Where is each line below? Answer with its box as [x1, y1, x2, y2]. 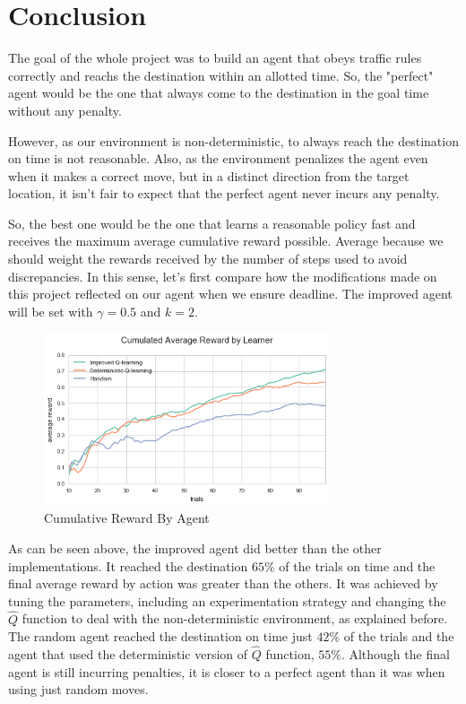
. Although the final [341, 644, 450, 663]
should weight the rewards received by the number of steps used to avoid [8, 249, 408, 268]
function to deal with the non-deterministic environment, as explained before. [22, 609, 448, 628]
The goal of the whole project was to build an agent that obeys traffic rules [8, 48, 422, 67]
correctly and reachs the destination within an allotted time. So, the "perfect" [8, 65, 434, 84]
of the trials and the [343, 627, 454, 646]
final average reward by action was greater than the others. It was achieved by [8, 574, 438, 593]
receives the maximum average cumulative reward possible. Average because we [8, 231, 444, 250]
